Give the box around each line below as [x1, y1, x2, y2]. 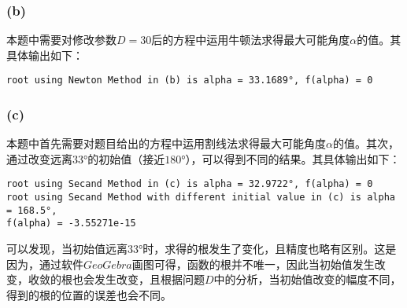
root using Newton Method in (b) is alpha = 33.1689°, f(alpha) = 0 [6, 75, 373, 86]
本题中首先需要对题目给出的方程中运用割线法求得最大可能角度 [6, 135, 326, 152]
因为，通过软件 [6, 255, 83, 272]
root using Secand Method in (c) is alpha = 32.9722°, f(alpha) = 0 [6, 178, 373, 190]
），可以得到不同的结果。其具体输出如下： [185, 150, 401, 167]
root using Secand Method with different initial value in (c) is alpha [6, 192, 395, 203]
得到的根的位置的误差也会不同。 [6, 286, 172, 302]
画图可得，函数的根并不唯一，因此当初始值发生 [131, 255, 375, 272]
